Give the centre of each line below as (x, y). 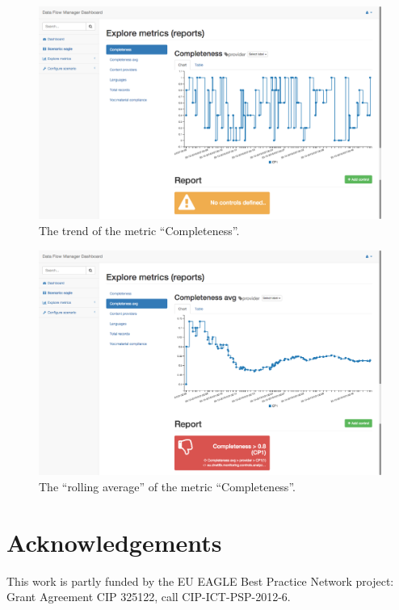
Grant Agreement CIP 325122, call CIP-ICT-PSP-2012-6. (149, 597)
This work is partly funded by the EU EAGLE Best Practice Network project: (200, 581)
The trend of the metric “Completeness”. (139, 230)
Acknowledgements (114, 542)
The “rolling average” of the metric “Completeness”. (167, 486)
